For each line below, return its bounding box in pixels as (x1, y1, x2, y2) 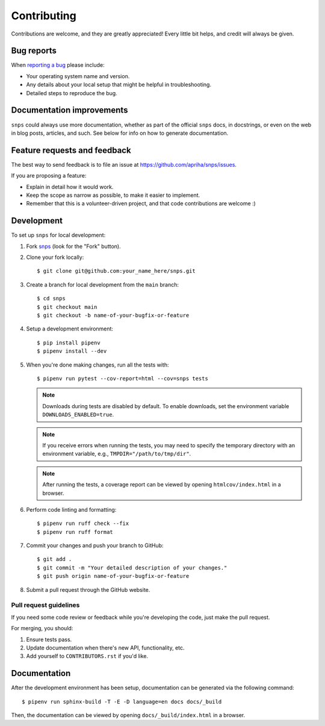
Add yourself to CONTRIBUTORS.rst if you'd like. (26, 653, 149, 660)
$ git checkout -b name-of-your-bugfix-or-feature (37, 312, 190, 319)
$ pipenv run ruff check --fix (37, 520, 129, 527)
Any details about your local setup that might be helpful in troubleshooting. (26, 81, 212, 88)
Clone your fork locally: (26, 253, 84, 261)
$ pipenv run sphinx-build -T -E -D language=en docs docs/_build (22, 698, 222, 705)
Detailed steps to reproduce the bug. (26, 89, 117, 96)
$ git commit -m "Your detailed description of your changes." (37, 564, 227, 571)
